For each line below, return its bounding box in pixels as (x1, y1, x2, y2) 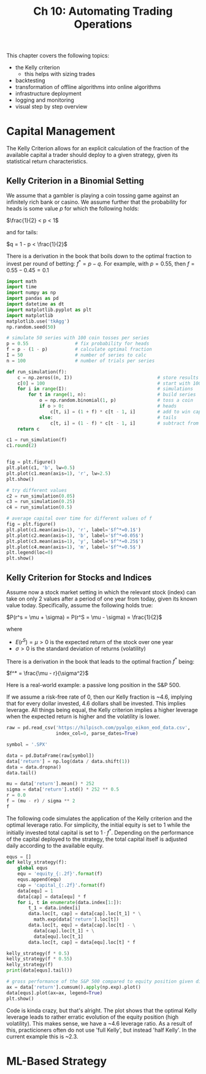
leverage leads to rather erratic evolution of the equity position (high (6, 1013, 179, 1021)
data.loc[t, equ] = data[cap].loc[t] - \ (28, 922, 136, 928)
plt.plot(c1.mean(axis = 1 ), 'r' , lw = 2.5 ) (6, 470, 112, 477)
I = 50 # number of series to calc (6, 352, 147, 358)
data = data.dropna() (6, 764, 62, 770)
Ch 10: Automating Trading (33, 4, 173, 18)
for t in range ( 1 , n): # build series (28, 391, 196, 398)
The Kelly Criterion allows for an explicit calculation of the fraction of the (6, 145, 189, 152)
